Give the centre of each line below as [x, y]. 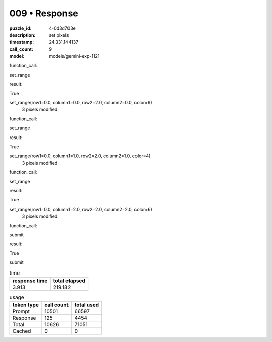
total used [87, 305]
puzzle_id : [20, 28]
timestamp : [22, 42]
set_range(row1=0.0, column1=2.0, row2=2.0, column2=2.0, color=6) [81, 209]
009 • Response [44, 13]
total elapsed [69, 281]
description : [22, 35]
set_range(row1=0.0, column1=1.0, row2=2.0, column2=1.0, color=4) [80, 156]
